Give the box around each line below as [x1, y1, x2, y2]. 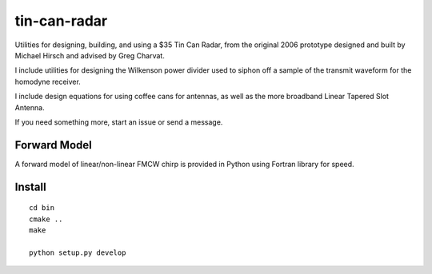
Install [14, 180, 47, 193]
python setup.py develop [29, 248, 126, 257]
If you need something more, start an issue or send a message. [14, 117, 223, 127]
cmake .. [29, 214, 63, 224]
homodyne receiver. [14, 77, 82, 86]
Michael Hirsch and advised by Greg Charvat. [14, 50, 166, 60]
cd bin [29, 204, 55, 212]
